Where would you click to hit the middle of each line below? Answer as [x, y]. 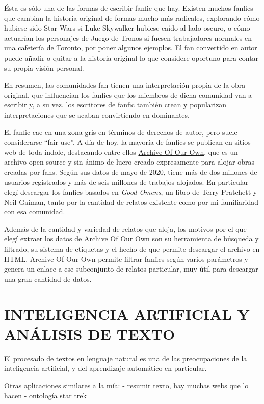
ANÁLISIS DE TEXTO [90, 333]
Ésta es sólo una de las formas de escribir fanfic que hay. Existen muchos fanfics [129, 8]
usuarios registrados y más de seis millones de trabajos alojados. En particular [126, 182]
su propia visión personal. [44, 68]
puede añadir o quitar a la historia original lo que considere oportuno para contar [131, 57]
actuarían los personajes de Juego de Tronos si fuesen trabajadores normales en [128, 37]
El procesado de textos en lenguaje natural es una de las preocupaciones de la [126, 358]
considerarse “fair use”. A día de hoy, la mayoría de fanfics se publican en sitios [127, 142]
